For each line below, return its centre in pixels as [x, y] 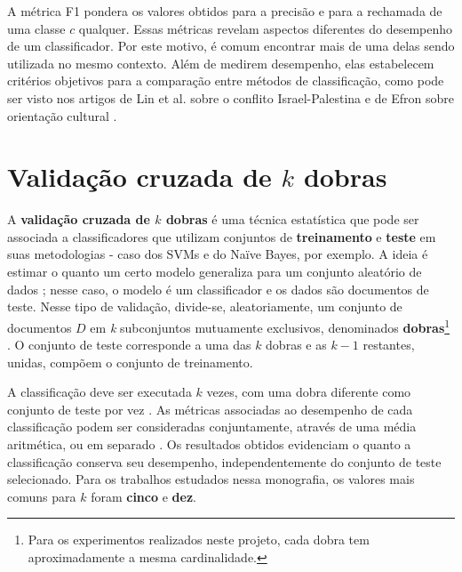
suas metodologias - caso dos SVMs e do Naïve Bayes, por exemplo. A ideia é [218, 254]
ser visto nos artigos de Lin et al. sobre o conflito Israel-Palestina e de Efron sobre [231, 97]
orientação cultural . [62, 115]
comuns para [42, 496]
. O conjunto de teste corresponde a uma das [129, 345]
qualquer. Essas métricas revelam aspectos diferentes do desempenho [266, 28]
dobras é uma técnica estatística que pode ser [292, 219]
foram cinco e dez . [143, 496]
